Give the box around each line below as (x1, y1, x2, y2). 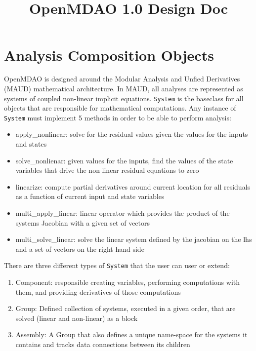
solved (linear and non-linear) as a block (15, 312, 138, 323)
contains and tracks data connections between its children (15, 339, 190, 349)
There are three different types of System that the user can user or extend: (4, 260, 230, 271)
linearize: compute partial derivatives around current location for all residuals (15, 181, 251, 192)
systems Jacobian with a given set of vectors (15, 217, 150, 228)
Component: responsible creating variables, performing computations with (15, 277, 240, 287)
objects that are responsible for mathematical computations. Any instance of (4, 103, 236, 113)
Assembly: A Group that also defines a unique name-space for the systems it (15, 329, 248, 340)
